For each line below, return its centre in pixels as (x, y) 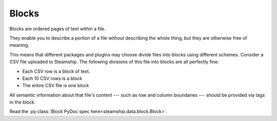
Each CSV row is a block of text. (56, 71)
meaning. (19, 45)
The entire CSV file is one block (56, 86)
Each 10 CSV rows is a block (52, 78)
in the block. (23, 102)
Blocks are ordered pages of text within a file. (57, 29)
